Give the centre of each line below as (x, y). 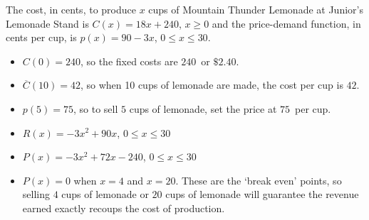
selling (36, 194)
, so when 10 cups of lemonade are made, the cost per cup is (212, 85)
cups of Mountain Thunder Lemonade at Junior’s (256, 9)
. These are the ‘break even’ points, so (259, 180)
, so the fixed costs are (129, 61)
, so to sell (95, 108)
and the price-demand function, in (286, 23)
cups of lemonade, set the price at (203, 108)
